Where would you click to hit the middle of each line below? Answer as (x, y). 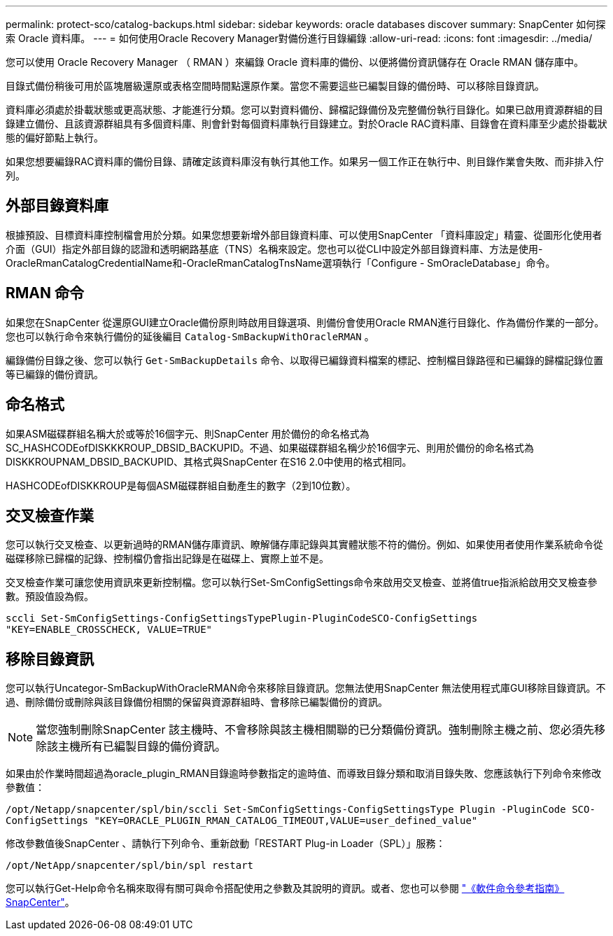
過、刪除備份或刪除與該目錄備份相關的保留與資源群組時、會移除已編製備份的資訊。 (197, 702)
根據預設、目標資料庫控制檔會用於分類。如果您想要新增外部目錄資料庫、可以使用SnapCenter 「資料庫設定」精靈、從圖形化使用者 (304, 235)
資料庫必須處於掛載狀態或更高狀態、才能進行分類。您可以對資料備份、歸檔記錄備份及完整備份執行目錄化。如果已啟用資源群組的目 (304, 110)
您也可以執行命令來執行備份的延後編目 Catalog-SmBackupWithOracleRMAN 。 (190, 336)
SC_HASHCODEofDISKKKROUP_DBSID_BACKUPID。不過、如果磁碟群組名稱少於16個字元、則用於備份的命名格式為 (270, 447)
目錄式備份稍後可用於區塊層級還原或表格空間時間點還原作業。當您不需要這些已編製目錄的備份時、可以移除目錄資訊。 (275, 86)
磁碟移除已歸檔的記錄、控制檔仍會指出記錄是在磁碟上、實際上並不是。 (167, 559)
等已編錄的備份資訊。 (55, 374)
